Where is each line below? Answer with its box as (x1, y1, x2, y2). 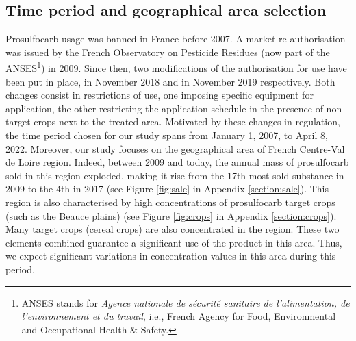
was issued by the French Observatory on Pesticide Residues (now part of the (5, 45, 330, 59)
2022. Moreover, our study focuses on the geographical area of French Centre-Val (5, 141, 345, 155)
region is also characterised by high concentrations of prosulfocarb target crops (5, 194, 335, 209)
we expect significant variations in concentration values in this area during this (5, 249, 336, 263)
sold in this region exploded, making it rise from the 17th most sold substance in (5, 168, 344, 182)
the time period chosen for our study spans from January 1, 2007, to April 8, (5, 128, 328, 142)
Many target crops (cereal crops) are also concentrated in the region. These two (5, 222, 340, 236)
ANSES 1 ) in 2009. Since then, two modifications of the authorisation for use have (5, 59, 347, 75)
